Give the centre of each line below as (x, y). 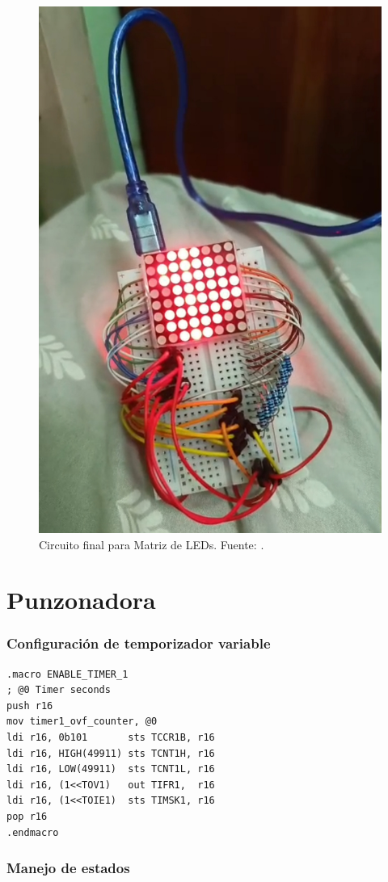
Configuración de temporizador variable (139, 643)
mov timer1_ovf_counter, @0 (82, 722)
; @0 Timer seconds (59, 690)
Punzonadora (81, 600)
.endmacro (33, 832)
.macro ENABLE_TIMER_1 (67, 674)
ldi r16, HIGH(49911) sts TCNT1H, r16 (111, 753)
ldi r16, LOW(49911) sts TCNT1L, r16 (111, 769)
